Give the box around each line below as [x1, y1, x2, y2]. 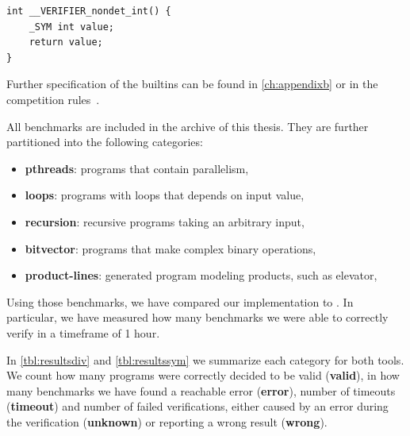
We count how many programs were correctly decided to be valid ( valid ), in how [6, 367, 400, 384]
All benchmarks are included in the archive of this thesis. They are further [6, 118, 369, 134]
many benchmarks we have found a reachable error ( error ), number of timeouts [6, 382, 396, 399]
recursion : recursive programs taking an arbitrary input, [25, 213, 305, 230]
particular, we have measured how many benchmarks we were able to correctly [6, 309, 389, 326]
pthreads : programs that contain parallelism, [25, 160, 249, 176]
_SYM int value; [29, 21, 115, 33]
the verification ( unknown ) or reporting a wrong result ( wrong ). [6, 413, 328, 430]
